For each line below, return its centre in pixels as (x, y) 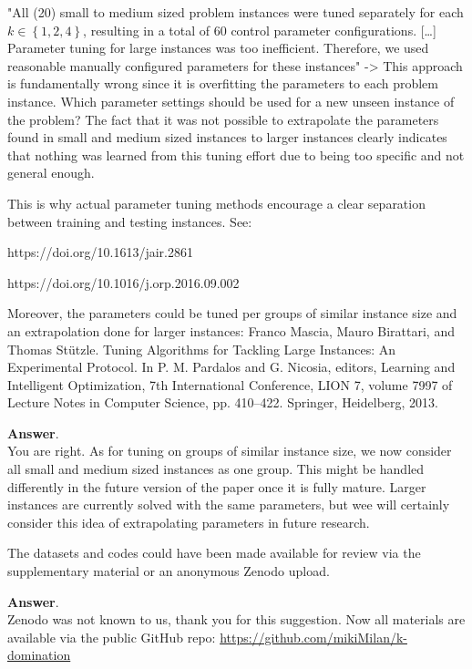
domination (39, 655)
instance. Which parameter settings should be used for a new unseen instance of (231, 101)
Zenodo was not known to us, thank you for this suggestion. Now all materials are (236, 619)
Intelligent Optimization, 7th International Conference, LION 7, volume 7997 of (230, 384)
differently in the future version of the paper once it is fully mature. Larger (217, 486)
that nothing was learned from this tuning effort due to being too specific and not (236, 154)
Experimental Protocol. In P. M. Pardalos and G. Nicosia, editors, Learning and (231, 367)
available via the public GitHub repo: (112, 637)
